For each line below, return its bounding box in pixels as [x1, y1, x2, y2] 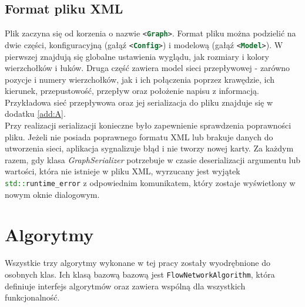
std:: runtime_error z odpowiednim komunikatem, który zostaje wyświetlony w [5, 177, 296, 189]
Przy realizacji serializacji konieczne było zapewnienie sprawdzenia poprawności [5, 119, 291, 131]
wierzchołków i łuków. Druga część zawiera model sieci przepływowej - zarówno [5, 62, 290, 74]
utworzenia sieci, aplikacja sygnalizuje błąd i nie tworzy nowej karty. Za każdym [5, 142, 294, 154]
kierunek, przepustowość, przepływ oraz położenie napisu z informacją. [5, 85, 259, 97]
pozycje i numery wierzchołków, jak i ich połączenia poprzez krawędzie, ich [5, 73, 275, 85]
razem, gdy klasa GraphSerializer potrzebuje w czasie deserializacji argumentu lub [5, 153, 301, 166]
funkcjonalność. [5, 291, 60, 303]
